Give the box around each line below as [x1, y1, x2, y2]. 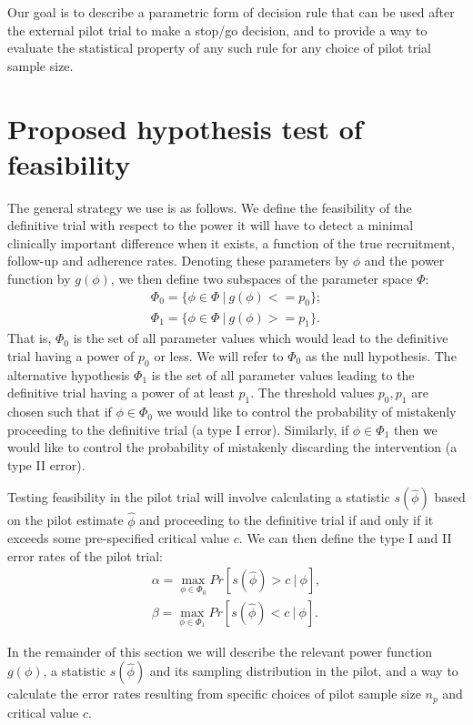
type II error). [7, 455, 86, 474]
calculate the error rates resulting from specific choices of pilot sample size [7, 684, 421, 703]
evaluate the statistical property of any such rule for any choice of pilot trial [7, 38, 431, 57]
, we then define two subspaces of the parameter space [110, 269, 413, 288]
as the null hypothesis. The [305, 346, 457, 365]
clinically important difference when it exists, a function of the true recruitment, [7, 233, 455, 252]
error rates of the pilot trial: [7, 546, 164, 565]
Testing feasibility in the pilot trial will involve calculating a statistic [7, 488, 390, 507]
